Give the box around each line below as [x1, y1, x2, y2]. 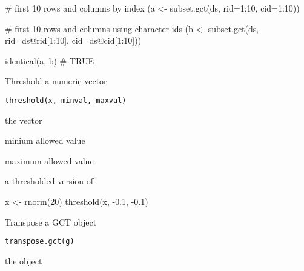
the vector [5, 113, 42, 126]
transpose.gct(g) [5, 237, 74, 246]
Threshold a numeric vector [5, 75, 107, 87]
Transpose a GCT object [5, 215, 97, 228]
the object [5, 254, 42, 267]
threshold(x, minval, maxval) [5, 96, 127, 105]
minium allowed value [5, 134, 85, 147]
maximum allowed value [5, 154, 94, 167]
